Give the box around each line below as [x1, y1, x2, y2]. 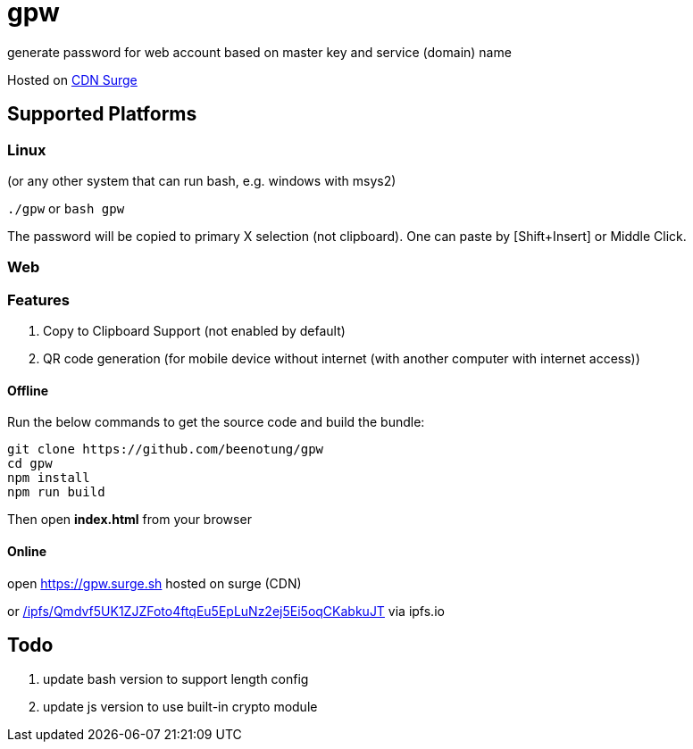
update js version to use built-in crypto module [43, 699, 318, 715]
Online [7, 543, 47, 559]
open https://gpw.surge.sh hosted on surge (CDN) [7, 575, 302, 591]
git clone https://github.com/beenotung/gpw [7, 442, 324, 457]
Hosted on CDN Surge [7, 71, 138, 87]
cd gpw [7, 456, 53, 471]
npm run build [7, 485, 105, 500]
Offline [7, 382, 48, 398]
